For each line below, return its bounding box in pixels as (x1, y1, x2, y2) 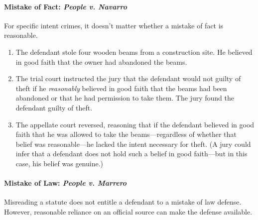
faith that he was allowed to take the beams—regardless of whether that (15, 129, 237, 139)
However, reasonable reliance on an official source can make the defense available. (4, 206, 253, 217)
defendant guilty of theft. (15, 102, 93, 112)
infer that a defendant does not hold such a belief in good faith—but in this (15, 148, 248, 159)
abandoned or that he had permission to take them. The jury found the (15, 93, 234, 103)
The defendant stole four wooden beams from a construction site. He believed (15, 46, 253, 57)
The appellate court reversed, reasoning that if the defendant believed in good (15, 119, 255, 129)
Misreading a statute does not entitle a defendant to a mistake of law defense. (4, 197, 242, 207)
